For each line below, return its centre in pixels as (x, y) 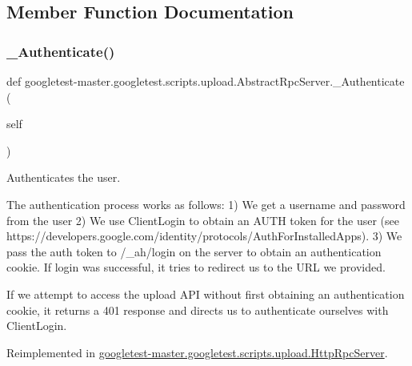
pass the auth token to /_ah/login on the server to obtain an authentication (194, 251)
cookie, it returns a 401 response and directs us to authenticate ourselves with (198, 310)
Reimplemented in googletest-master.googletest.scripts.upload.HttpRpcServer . (197, 352)
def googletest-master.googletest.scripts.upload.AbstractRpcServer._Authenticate (206, 81)
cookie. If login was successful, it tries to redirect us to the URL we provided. (196, 267)
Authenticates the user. (64, 177)
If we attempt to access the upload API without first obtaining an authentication (206, 294)
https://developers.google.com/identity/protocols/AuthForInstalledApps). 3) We (204, 236)
